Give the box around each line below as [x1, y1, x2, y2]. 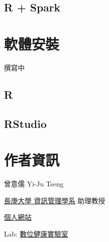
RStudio [4, 116, 47, 131]
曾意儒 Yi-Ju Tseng [4, 179, 64, 189]
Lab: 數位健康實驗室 [4, 228, 69, 239]
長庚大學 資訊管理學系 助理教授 [4, 195, 106, 205]
